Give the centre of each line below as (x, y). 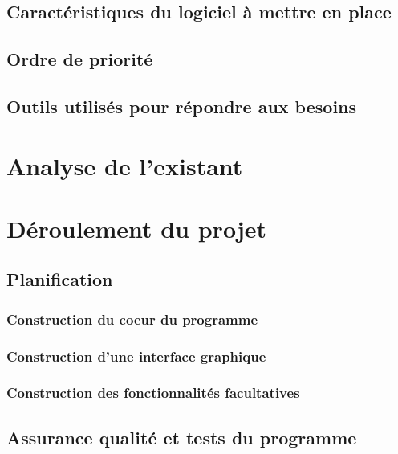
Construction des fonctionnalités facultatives (153, 393)
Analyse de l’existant (125, 165)
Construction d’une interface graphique (136, 356)
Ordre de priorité (80, 59)
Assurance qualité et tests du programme (182, 437)
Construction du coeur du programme (132, 319)
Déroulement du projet (136, 228)
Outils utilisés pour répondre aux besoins (182, 106)
